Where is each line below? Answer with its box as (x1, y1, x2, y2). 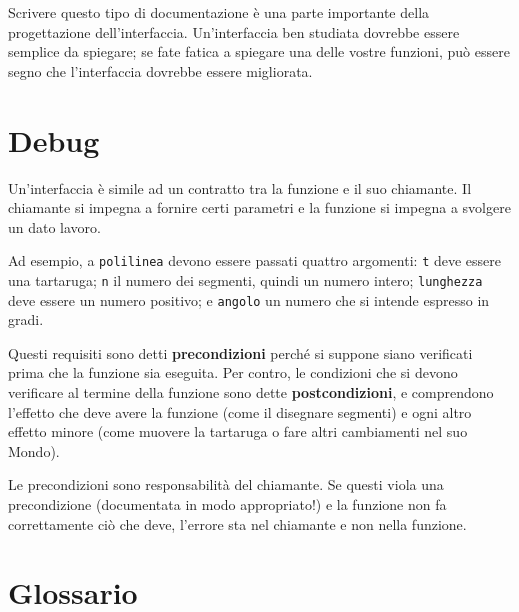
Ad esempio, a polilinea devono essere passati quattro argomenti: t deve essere (8, 250, 502, 271)
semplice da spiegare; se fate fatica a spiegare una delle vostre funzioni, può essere (8, 41, 510, 62)
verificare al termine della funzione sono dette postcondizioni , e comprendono (8, 382, 494, 403)
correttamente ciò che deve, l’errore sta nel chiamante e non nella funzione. (8, 513, 467, 534)
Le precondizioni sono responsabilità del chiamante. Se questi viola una (8, 474, 444, 495)
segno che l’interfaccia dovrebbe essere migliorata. (8, 60, 313, 81)
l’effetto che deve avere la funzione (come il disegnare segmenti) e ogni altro (8, 401, 472, 422)
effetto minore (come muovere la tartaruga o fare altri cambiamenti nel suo (8, 421, 468, 442)
